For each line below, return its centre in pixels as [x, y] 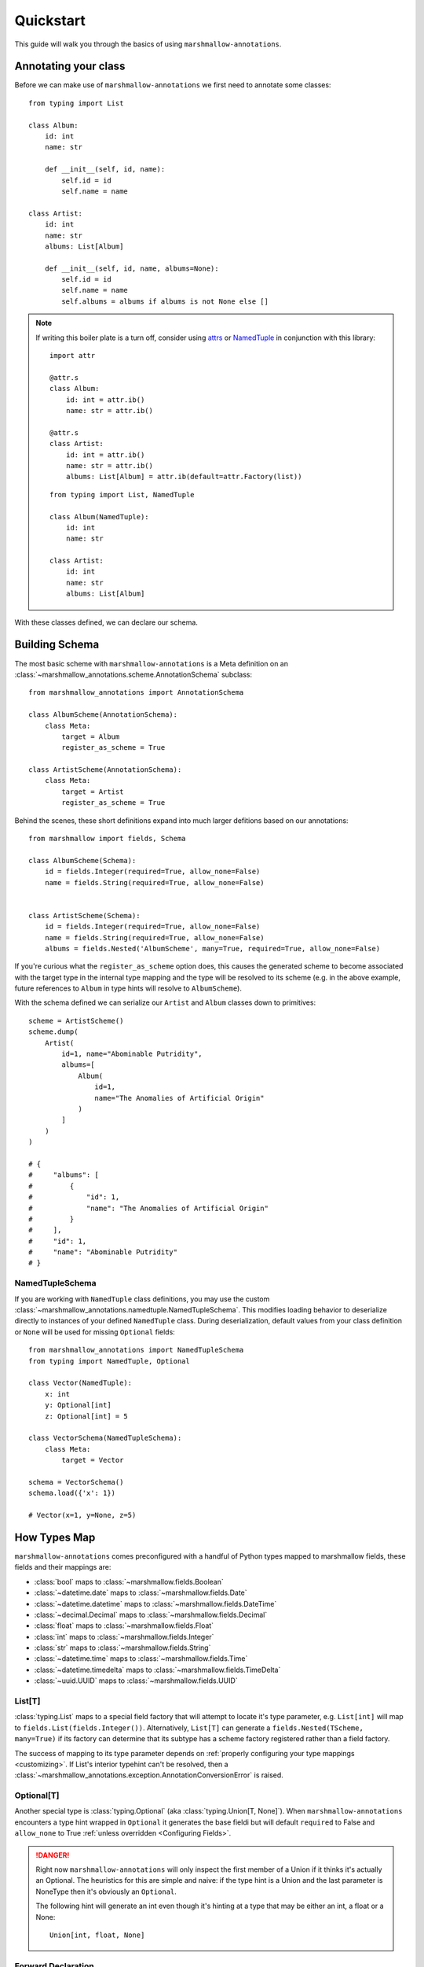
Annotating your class [70, 66]
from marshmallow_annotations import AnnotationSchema [136, 693]
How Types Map [55, 1537]
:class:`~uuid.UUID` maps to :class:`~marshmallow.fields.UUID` [136, 1681]
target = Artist [93, 792]
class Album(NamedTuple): [99, 517]
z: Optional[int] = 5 [86, 1416]
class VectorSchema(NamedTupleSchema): [105, 1438]
